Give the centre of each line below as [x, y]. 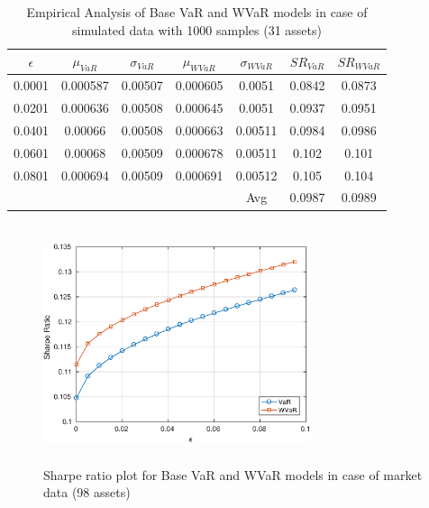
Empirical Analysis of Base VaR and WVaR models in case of [197, 12]
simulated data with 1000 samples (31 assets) [197, 29]
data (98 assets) [87, 492]
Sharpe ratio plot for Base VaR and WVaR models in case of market [233, 474]
